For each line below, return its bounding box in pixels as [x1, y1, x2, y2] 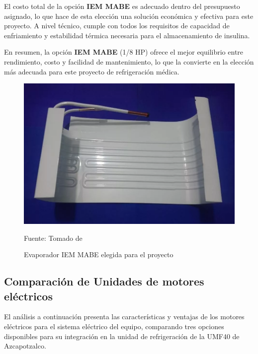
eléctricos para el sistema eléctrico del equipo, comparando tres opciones [4, 321, 224, 331]
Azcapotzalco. [4, 341, 46, 351]
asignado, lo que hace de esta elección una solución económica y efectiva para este [4, 10, 254, 21]
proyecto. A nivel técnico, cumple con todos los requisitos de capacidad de [4, 20, 230, 31]
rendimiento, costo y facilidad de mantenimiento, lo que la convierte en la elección [4, 56, 254, 67]
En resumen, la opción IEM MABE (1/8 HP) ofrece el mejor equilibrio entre [4, 47, 244, 57]
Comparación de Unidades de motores [4, 274, 204, 289]
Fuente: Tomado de [24, 232, 83, 243]
